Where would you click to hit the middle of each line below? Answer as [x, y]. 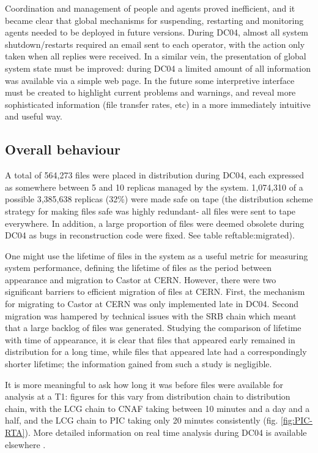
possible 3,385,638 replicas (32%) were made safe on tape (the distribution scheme [159, 199]
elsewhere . [25, 444]
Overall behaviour [63, 149]
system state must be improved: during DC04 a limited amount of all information [158, 68]
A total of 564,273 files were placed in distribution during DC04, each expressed [155, 175]
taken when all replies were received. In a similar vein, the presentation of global [156, 56]
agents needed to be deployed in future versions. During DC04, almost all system [157, 32]
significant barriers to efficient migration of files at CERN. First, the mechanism [155, 291]
